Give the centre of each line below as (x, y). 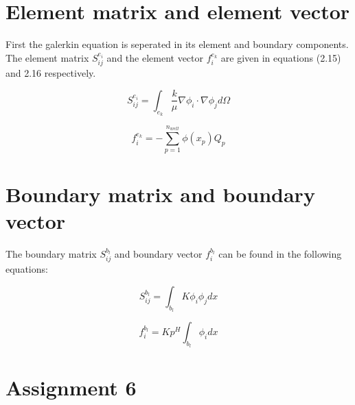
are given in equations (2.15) (281, 57)
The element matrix (47, 57)
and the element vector (155, 57)
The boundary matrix (51, 253)
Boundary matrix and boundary (160, 194)
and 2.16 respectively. (51, 73)
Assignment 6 (71, 388)
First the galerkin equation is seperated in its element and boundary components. (177, 44)
